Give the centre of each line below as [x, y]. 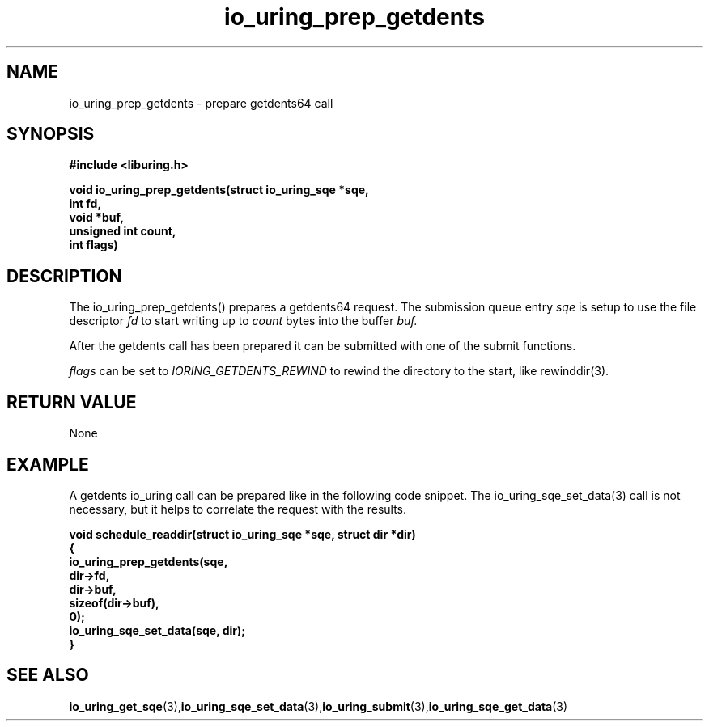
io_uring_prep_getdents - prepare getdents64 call [201, 103]
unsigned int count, [123, 231]
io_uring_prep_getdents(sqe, [149, 561]
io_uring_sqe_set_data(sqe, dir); [157, 630]
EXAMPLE [48, 464]
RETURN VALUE [72, 402]
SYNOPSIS [51, 134]
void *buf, [96, 218]
